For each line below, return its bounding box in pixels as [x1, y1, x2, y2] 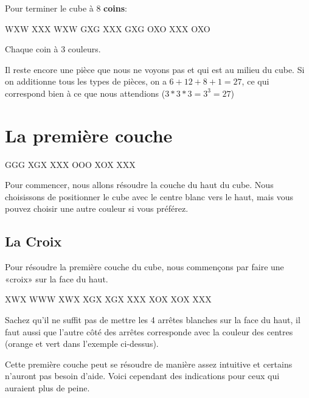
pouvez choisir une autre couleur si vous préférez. [5, 202, 189, 215]
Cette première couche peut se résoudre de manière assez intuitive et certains [5, 357, 293, 370]
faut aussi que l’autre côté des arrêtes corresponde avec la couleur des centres [5, 325, 293, 338]
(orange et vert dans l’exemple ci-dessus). [5, 337, 159, 350]
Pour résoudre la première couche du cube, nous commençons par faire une [5, 260, 284, 273]
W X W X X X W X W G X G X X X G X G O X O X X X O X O [5, 22, 210, 35]
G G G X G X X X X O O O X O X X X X [5, 158, 136, 170]
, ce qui [241, 75, 269, 88]
